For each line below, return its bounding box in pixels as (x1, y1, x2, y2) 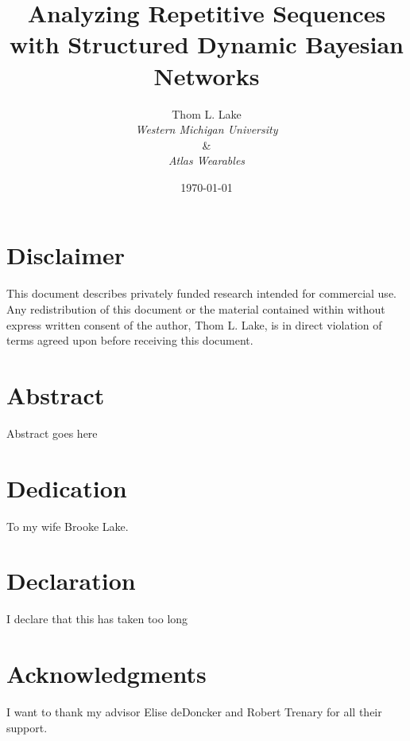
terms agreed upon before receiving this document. (6, 332, 253, 349)
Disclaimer (6, 239, 126, 271)
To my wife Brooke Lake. (6, 517, 129, 534)
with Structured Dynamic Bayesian (10, 28, 404, 60)
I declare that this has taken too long (6, 610, 188, 627)
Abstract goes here (6, 424, 98, 441)
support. (6, 719, 48, 735)
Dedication (6, 471, 127, 504)
